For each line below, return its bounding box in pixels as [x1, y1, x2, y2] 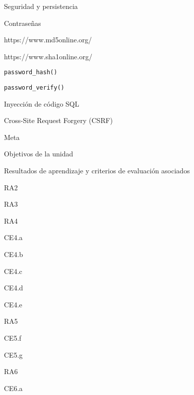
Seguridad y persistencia [4, 1, 78, 11]
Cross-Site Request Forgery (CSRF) [4, 115, 113, 126]
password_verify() [4, 84, 65, 92]
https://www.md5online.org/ [4, 34, 92, 45]
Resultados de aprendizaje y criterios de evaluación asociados [4, 165, 190, 176]
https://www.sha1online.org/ [4, 51, 92, 61]
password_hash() [4, 69, 58, 76]
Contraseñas [4, 17, 41, 28]
